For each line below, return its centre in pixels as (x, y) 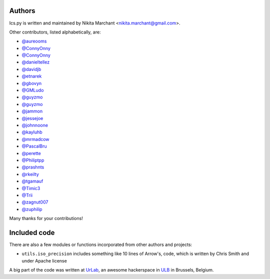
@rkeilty (30, 174)
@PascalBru (34, 146)
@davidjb (31, 69)
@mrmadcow (35, 139)
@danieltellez (36, 62)
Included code (32, 232)
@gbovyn (32, 83)
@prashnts (33, 167)
